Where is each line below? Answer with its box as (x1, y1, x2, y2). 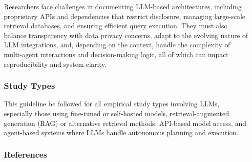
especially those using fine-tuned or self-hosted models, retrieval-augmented (4, 108, 230, 118)
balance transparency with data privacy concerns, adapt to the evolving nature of (4, 30, 248, 40)
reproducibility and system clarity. (4, 59, 106, 69)
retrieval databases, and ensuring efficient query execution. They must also (4, 20, 228, 31)
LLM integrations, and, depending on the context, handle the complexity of (4, 40, 230, 50)
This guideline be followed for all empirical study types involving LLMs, (4, 99, 220, 109)
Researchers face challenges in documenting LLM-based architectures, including (4, 1, 242, 11)
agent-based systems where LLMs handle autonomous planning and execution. (4, 127, 239, 138)
